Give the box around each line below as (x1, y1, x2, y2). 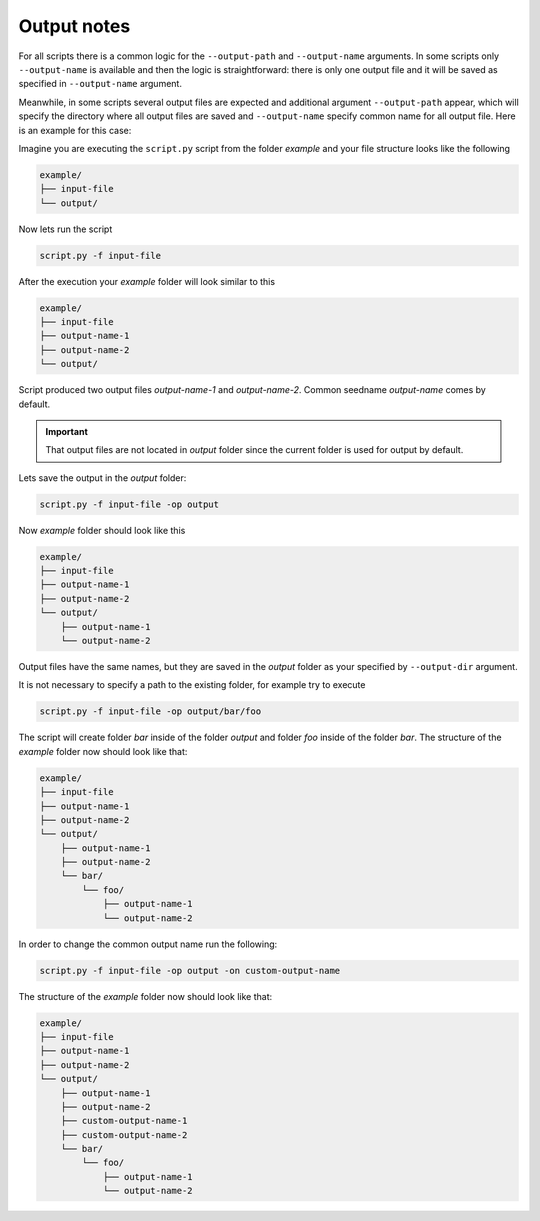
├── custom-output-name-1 (60, 1115, 188, 1127)
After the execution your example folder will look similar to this (18, 275, 275, 287)
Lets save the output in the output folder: (18, 471, 187, 484)
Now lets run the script (18, 223, 113, 235)
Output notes (18, 15, 131, 37)
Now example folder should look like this (18, 524, 186, 536)
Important (45, 425, 89, 437)
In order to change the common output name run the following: (18, 938, 278, 950)
